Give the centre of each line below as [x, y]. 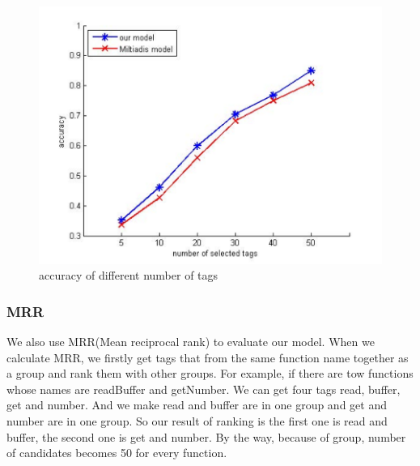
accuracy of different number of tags [129, 275]
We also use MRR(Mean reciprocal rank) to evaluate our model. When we [191, 342]
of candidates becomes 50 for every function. [117, 453]
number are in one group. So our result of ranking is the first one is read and [197, 421]
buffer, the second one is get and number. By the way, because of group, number [206, 436]
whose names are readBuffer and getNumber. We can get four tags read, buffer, [204, 389]
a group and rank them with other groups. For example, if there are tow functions [210, 373]
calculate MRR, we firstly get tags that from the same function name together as [208, 357]
